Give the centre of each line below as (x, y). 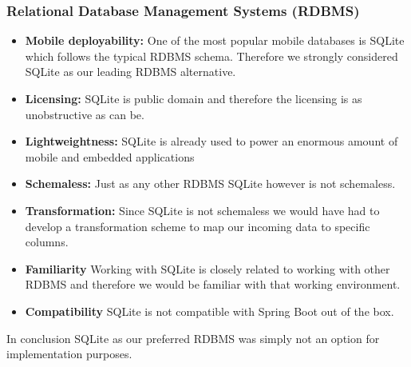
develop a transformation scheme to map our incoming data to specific (198, 226)
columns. (47, 242)
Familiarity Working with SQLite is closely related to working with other (207, 268)
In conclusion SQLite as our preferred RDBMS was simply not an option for (193, 338)
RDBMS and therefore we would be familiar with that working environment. (213, 284)
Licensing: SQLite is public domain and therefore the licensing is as (194, 98)
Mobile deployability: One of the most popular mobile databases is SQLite (215, 40)
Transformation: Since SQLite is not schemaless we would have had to (202, 210)
